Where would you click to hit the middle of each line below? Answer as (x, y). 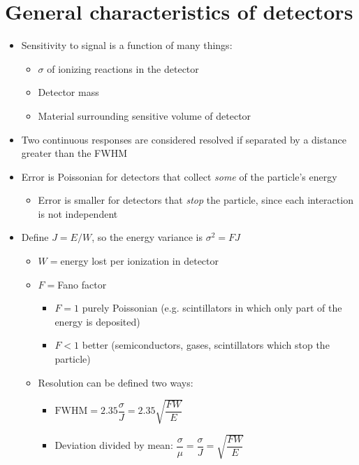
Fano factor (82, 284)
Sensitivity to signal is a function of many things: (127, 45)
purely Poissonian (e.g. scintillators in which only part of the (212, 308)
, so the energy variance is (147, 237)
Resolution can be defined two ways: (116, 382)
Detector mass (68, 92)
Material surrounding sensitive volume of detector (145, 115)
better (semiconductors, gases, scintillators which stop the (206, 345)
